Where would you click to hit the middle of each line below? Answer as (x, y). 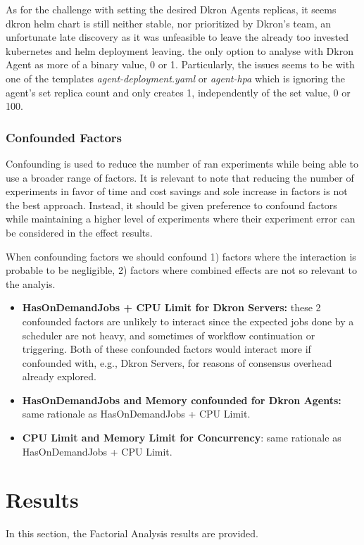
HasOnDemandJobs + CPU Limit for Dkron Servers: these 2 (171, 307)
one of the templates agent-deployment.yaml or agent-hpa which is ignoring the (175, 78)
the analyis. (31, 283)
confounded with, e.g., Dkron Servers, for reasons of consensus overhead (177, 362)
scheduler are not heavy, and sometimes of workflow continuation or (169, 335)
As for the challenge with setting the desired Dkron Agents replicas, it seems (171, 9)
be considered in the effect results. (79, 232)
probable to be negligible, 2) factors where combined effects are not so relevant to (181, 270)
